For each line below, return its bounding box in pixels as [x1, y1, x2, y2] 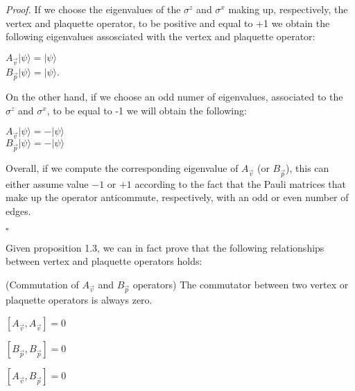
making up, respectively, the [228, 2, 348, 16]
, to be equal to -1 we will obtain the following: [46, 103, 247, 117]
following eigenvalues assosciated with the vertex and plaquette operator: [6, 29, 315, 44]
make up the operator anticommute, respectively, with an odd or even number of [6, 190, 349, 205]
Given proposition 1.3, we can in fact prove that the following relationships [6, 240, 324, 254]
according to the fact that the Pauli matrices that [135, 176, 346, 191]
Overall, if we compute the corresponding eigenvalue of [6, 160, 239, 175]
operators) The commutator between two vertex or [132, 277, 349, 291]
